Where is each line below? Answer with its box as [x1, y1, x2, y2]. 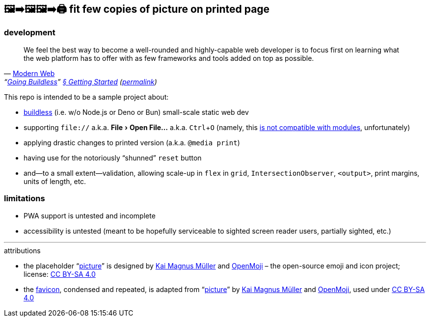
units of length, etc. [24, 177, 86, 186]
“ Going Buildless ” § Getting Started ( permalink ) [4, 77, 157, 86]
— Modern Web [4, 69, 55, 78]
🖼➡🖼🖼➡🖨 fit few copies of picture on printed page [4, 3, 270, 15]
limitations [4, 193, 45, 204]
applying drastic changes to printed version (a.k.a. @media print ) [24, 138, 240, 147]
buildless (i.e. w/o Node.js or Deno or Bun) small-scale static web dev [24, 107, 249, 116]
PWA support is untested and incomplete [24, 211, 156, 220]
